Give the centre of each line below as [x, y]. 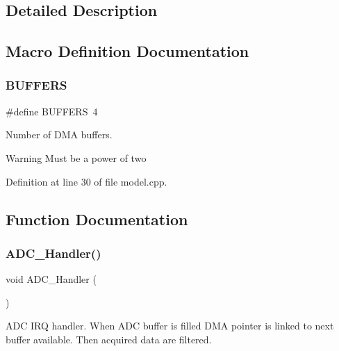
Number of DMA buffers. [59, 134]
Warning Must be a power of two [76, 157]
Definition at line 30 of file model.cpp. [86, 181]
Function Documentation [97, 219]
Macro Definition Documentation [127, 51]
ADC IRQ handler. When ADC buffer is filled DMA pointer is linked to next [170, 326]
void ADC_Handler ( [51, 279]
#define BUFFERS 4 [52, 111]
